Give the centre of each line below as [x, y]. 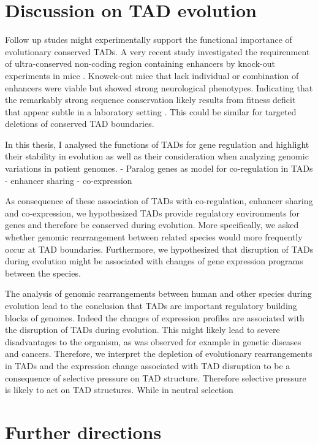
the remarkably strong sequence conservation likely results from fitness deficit [150, 100]
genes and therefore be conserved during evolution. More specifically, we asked [152, 225]
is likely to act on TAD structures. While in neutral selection [119, 390]
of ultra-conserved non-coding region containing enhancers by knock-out [140, 63]
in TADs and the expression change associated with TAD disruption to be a [148, 365]
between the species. [43, 273]
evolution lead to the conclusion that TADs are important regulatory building [151, 305]
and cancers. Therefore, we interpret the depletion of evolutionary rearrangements [159, 354]
